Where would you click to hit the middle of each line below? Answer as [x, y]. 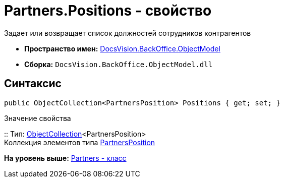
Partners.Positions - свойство [108, 11]
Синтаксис [33, 84]
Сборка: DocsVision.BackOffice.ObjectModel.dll [119, 64]
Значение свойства [38, 118]
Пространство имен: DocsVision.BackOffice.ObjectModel [122, 48]
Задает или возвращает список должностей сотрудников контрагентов [128, 33]
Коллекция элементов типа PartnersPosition [80, 142]
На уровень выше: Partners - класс [65, 158]
